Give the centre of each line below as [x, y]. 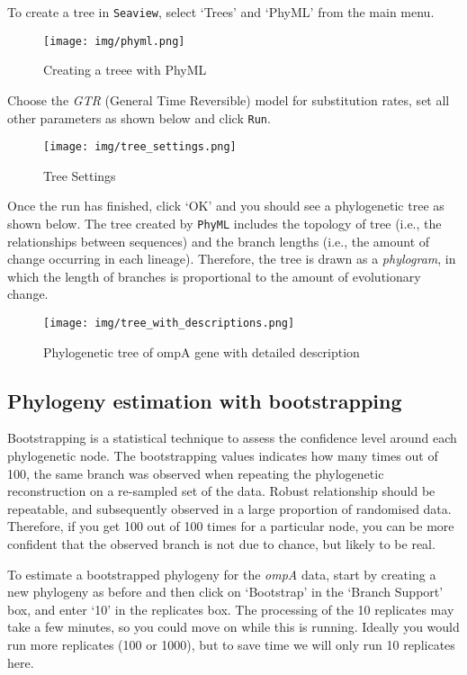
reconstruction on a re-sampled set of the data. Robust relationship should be [221, 491]
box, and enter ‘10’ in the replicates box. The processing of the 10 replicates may [231, 609]
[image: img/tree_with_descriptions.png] [169, 324]
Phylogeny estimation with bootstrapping [205, 400]
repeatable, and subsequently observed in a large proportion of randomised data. [229, 508]
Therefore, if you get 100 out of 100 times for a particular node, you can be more [231, 526]
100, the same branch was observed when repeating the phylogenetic [196, 473]
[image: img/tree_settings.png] [140, 147]
